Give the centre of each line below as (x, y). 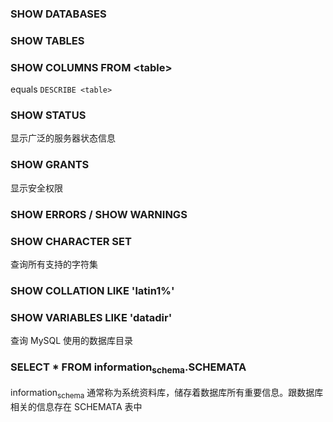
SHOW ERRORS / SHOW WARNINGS (99, 214)
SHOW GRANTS (50, 165)
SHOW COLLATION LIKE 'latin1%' (92, 290)
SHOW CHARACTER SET (71, 241)
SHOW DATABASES (58, 14)
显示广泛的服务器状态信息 (63, 138)
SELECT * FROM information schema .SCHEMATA (128, 368)
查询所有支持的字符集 (54, 264)
